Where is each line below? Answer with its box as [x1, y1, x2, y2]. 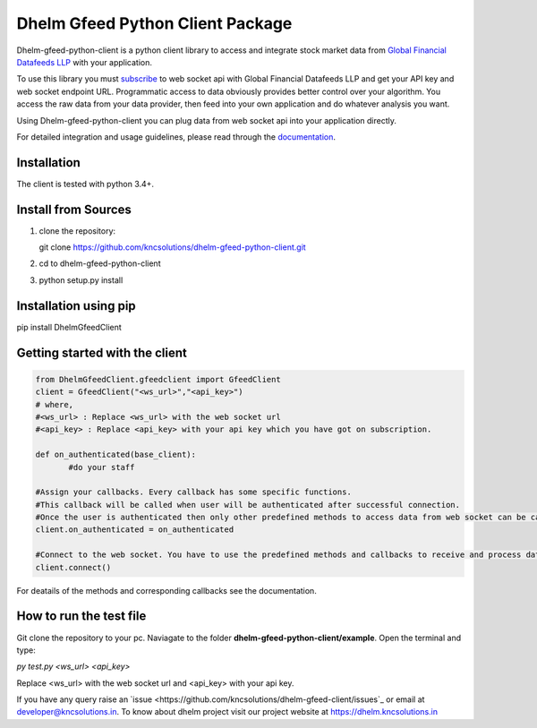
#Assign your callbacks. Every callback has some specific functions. [35, 487, 353, 497]
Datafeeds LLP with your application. [16, 56, 152, 67]
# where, [35, 399, 74, 409]
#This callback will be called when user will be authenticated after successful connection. [35, 500, 461, 510]
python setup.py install [38, 274, 124, 286]
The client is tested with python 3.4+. [16, 178, 155, 189]
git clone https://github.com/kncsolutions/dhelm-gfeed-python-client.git [38, 242, 306, 253]
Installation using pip [16, 298, 136, 313]
